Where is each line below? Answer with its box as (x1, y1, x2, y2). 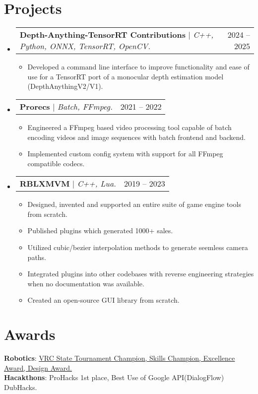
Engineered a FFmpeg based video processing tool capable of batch (27, 122, 232, 132)
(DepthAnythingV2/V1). (27, 81, 103, 91)
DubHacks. (4, 382, 37, 392)
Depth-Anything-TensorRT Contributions (19, 29, 186, 41)
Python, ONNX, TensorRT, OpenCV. (19, 40, 151, 52)
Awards (4, 324, 56, 344)
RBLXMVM (19, 178, 70, 190)
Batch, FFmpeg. (57, 100, 113, 112)
